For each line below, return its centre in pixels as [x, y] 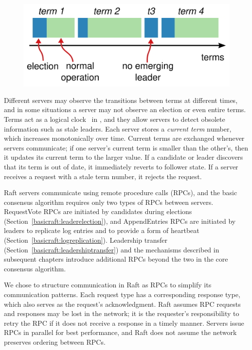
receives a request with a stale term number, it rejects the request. [103, 176]
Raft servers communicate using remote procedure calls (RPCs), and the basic [121, 192]
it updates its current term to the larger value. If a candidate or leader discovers [124, 157]
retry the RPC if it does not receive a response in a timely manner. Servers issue [124, 323]
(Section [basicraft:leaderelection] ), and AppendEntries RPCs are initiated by [120, 221]
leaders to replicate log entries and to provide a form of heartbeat [102, 230]
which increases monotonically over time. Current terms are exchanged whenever [124, 138]
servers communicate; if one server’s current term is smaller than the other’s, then [126, 147]
